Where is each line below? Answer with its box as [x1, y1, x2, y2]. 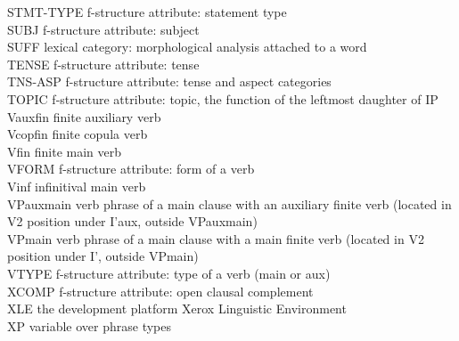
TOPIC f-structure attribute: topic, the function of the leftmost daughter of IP [7, 89, 439, 108]
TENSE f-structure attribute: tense [7, 54, 200, 73]
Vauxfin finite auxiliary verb [7, 107, 161, 126]
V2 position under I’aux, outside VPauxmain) [7, 212, 258, 231]
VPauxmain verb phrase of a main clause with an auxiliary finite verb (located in [7, 194, 452, 213]
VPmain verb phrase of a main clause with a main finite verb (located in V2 [7, 229, 424, 248]
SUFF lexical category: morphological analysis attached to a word [7, 37, 367, 56]
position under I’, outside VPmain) [7, 247, 199, 265]
